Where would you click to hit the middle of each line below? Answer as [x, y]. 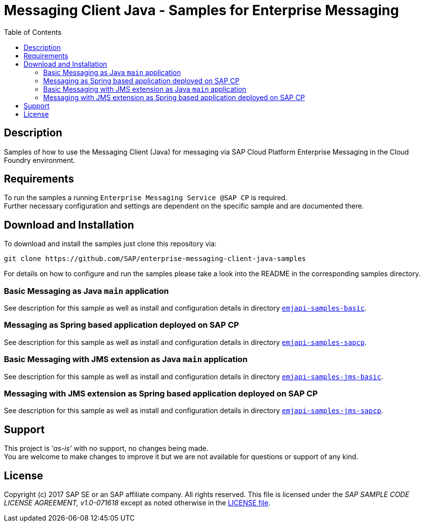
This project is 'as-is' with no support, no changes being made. [106, 448]
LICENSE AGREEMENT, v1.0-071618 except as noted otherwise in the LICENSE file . [137, 502]
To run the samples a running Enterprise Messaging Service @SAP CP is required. [146, 198]
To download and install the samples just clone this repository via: [110, 244]
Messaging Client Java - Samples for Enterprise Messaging [201, 10]
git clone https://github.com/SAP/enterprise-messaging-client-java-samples [155, 259]
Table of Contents [33, 32]
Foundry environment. [40, 160]
